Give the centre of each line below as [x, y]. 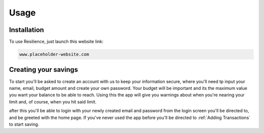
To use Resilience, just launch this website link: [56, 42]
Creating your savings [44, 70]
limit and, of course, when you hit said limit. [53, 101]
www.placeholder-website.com [54, 54]
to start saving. [24, 124]
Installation [26, 30]
